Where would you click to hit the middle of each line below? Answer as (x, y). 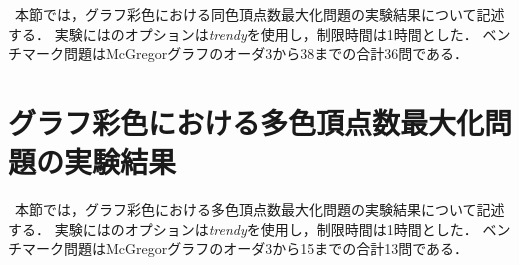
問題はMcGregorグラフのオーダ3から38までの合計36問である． (266, 53)
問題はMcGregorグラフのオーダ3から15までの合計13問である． (266, 248)
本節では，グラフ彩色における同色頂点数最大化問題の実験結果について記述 (259, 14)
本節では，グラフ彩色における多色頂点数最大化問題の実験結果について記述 (259, 209)
